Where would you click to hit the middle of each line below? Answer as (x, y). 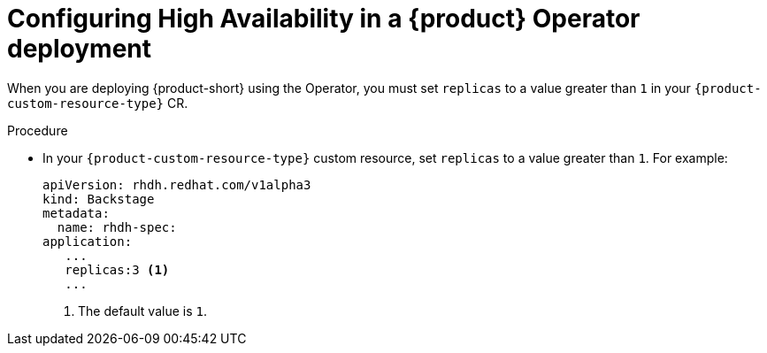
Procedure (38, 130)
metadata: (76, 213)
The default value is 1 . (142, 311)
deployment (80, 49)
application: (88, 241)
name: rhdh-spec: (117, 227)
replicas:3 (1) (117, 269)
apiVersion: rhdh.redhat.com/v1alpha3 (177, 184)
